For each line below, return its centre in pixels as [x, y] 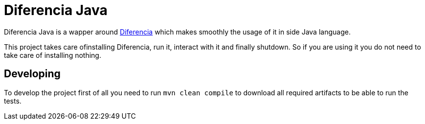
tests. [13, 101]
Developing [32, 74]
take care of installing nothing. [53, 55]
